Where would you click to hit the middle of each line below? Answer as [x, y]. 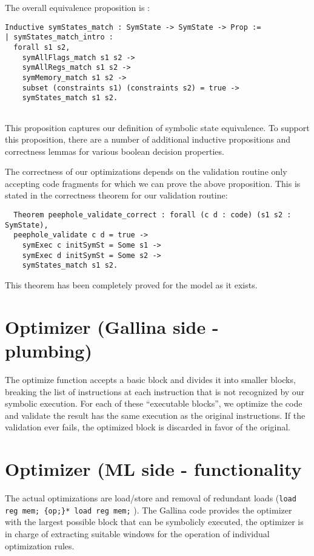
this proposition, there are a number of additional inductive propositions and [148, 139]
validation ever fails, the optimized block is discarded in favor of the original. [148, 427]
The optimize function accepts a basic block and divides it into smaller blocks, [150, 379]
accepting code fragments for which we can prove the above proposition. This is [153, 183]
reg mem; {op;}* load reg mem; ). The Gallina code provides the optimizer [149, 510]
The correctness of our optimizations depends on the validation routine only [146, 171]
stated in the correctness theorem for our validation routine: [116, 195]
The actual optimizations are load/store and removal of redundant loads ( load [151, 498]
